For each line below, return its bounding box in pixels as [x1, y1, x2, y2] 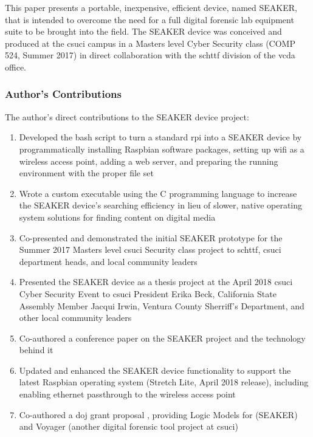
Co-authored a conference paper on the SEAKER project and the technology [19, 331, 306, 344]
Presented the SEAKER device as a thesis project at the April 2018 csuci [19, 275, 293, 288]
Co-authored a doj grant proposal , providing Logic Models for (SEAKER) [19, 408, 298, 421]
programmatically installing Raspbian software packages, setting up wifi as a [19, 142, 304, 155]
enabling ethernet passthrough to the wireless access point [19, 388, 236, 401]
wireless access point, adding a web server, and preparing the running [19, 154, 278, 167]
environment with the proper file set [19, 167, 154, 179]
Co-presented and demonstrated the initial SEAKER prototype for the [19, 231, 283, 244]
